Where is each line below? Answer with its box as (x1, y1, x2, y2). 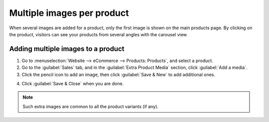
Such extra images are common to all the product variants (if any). (22, 103, 159, 109)
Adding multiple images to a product (9, 45, 125, 53)
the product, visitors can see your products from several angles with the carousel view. (9, 31, 188, 37)
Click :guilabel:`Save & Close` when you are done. (21, 81, 124, 87)
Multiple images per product (9, 7, 129, 18)
